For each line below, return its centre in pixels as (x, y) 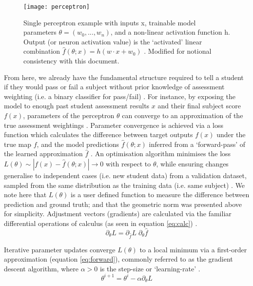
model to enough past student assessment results (77, 106)
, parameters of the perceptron (69, 115)
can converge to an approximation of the (183, 115)
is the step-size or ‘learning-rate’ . (150, 268)
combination (42, 51)
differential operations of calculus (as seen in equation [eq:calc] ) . (101, 223)
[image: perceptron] (57, 7)
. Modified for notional (178, 51)
